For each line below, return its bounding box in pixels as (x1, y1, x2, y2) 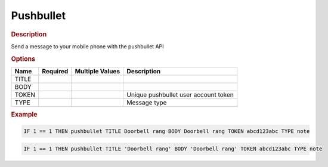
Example (11, 110, 38, 119)
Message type (126, 98, 167, 107)
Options (11, 54, 36, 63)
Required (42, 67, 69, 75)
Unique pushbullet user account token (126, 90, 234, 98)
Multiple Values (75, 67, 120, 75)
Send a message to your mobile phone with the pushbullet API (11, 42, 164, 50)
